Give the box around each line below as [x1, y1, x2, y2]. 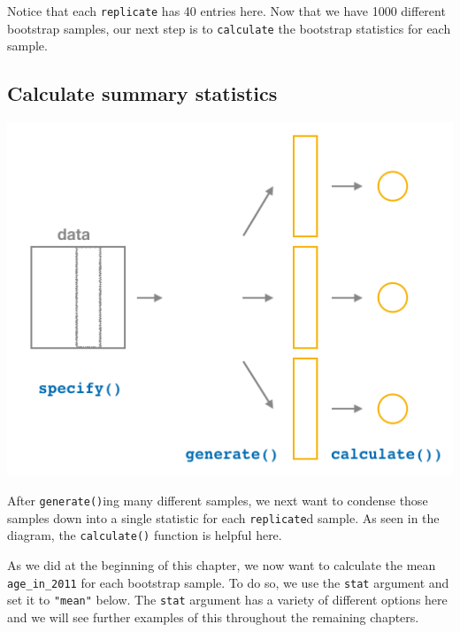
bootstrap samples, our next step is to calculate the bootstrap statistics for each [7, 19, 451, 37]
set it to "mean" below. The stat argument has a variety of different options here [7, 590, 448, 609]
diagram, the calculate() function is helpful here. [7, 526, 282, 544]
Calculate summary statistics [7, 80, 278, 107]
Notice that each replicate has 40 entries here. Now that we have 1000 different [7, 2, 446, 19]
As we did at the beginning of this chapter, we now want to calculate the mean [7, 555, 436, 574]
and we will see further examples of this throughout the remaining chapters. [7, 607, 419, 626]
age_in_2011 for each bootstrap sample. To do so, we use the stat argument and [7, 573, 449, 591]
